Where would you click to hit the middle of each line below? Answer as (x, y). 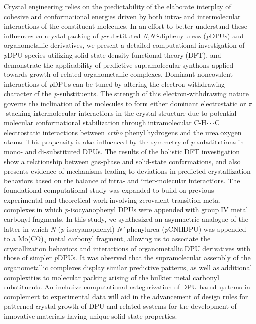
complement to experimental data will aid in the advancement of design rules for (126, 296)
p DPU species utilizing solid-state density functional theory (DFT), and (113, 54)
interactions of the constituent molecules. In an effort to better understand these (126, 26)
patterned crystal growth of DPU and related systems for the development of (120, 306)
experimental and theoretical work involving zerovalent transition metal (112, 199)
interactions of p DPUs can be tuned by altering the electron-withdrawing (115, 84)
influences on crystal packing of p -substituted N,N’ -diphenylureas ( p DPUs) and (124, 35)
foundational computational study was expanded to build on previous (109, 190)
